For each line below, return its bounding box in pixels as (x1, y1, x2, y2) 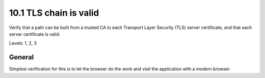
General (9, 53, 34, 61)
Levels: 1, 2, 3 (9, 40, 37, 46)
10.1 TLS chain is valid (9, 7, 99, 18)
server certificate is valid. (9, 31, 61, 37)
